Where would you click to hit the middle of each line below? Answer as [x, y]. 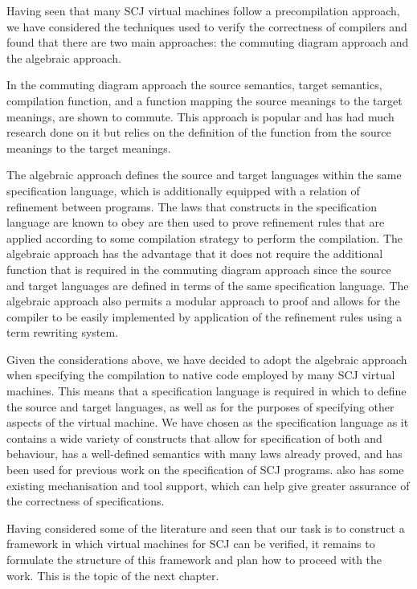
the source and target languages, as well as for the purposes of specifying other [200, 406]
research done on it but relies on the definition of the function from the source [199, 132]
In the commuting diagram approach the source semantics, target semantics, [194, 85]
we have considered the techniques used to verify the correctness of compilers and [207, 26]
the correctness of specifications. [86, 501]
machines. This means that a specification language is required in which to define [206, 391]
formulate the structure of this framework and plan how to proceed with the [194, 559]
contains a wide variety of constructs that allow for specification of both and [194, 438]
